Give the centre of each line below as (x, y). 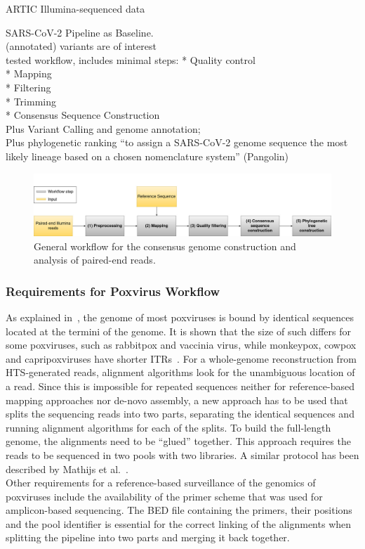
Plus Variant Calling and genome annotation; (103, 128)
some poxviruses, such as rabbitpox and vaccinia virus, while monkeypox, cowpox (181, 345)
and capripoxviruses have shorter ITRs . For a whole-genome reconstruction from (181, 358)
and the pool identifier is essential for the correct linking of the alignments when (179, 523)
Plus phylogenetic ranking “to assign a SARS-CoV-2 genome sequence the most (177, 142)
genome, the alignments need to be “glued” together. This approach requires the (178, 441)
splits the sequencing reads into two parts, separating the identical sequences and (180, 414)
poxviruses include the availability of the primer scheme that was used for (164, 496)
